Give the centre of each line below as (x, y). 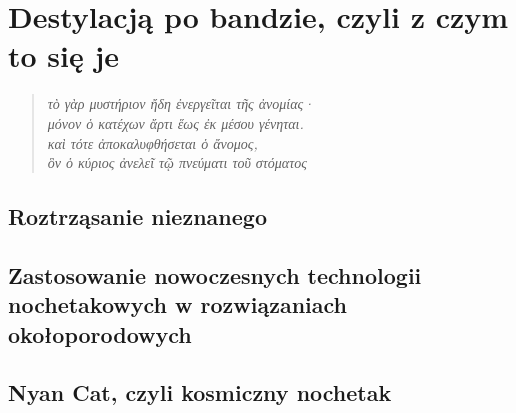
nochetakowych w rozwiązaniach (177, 304)
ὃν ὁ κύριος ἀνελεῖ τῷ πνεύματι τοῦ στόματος (177, 162)
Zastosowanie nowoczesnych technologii (215, 274)
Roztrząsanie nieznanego (137, 216)
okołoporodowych (100, 333)
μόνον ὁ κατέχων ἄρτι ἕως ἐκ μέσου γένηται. (175, 122)
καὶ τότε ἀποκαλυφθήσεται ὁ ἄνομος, (152, 142)
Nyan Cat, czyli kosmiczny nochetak (200, 392)
